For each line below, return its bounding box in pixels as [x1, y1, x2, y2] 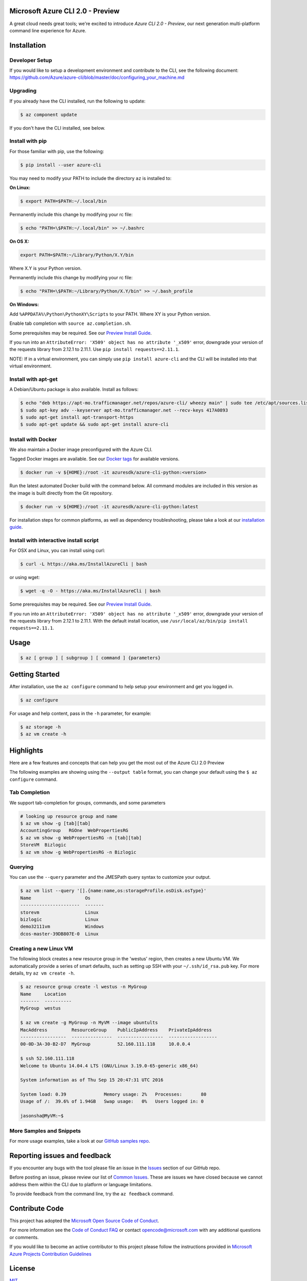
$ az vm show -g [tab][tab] [20, 820, 91, 827]
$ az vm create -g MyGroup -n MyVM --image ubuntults [20, 1020, 158, 1026]
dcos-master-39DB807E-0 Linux [20, 931, 99, 937]
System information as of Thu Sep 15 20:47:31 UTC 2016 [20, 1077, 164, 1083]
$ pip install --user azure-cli [20, 162, 102, 168]
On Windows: [9, 301, 39, 307]
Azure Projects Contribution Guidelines [9, 1251, 92, 1257]
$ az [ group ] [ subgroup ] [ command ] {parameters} [20, 655, 161, 661]
